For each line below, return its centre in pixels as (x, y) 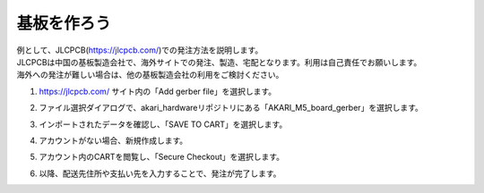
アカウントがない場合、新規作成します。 (113, 140)
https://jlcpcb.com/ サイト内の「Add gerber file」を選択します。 (158, 91)
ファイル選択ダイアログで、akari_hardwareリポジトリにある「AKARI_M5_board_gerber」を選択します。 (231, 108)
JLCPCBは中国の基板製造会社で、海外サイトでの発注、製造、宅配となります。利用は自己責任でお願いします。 (219, 62)
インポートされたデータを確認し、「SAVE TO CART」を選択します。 (163, 124)
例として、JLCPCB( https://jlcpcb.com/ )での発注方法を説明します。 (140, 50)
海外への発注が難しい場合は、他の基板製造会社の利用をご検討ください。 (150, 75)
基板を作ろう (64, 23)
